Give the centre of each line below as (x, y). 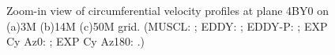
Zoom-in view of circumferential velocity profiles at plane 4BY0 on (167, 10)
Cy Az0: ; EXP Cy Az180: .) (75, 41)
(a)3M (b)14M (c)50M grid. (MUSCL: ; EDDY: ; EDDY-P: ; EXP (167, 26)
